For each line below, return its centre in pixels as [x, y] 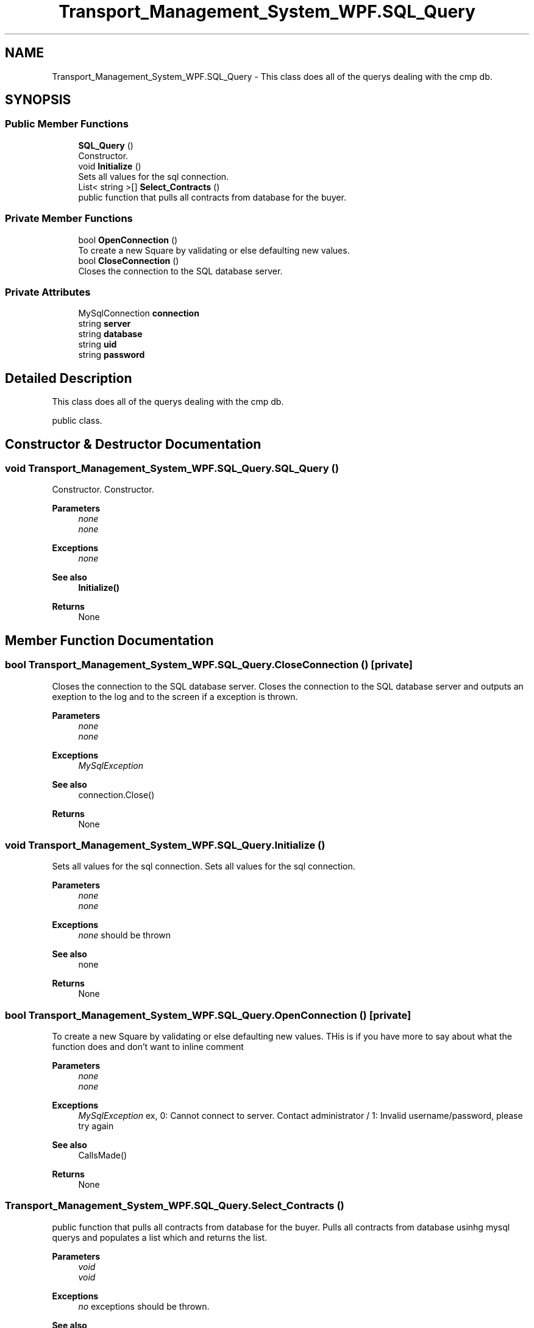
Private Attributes [48, 292]
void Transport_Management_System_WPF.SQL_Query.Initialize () [165, 845]
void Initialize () [110, 166]
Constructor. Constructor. [103, 490]
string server [105, 324]
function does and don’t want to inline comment [148, 1047]
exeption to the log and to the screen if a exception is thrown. [175, 696]
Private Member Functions [69, 219]
